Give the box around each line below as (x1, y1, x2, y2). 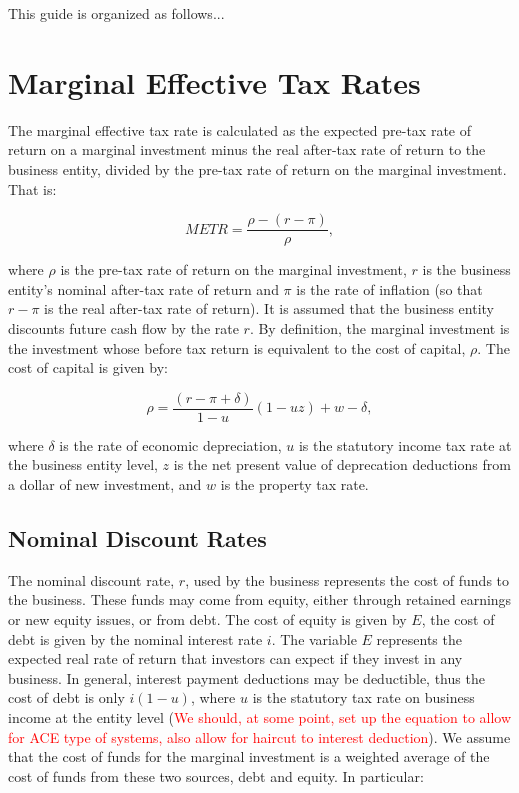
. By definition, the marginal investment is (249, 317, 510, 338)
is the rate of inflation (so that (296, 278, 483, 299)
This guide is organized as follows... (8, 3, 225, 23)
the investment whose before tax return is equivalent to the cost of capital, (8, 337, 466, 358)
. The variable (271, 628, 357, 649)
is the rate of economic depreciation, (59, 434, 282, 455)
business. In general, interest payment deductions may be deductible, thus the (8, 667, 485, 688)
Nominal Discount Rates (8, 522, 267, 553)
